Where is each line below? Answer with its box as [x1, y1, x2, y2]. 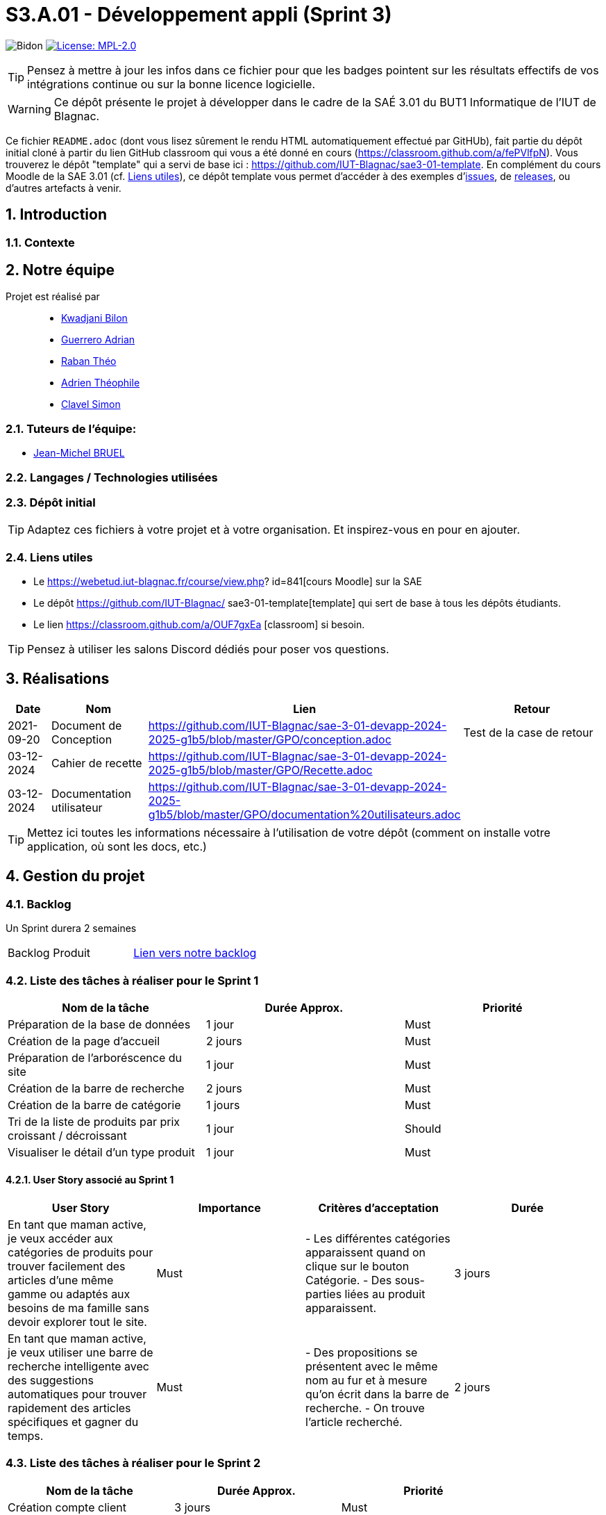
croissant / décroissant [8, 1128, 127, 1143]
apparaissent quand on [305, 1245, 426, 1260]
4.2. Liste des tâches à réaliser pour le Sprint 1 [6, 973, 259, 988]
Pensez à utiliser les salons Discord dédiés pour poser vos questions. [27, 642, 389, 657]
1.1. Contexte [6, 235, 75, 249]
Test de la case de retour [463, 725, 594, 739]
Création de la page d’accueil [8, 1033, 160, 1048]
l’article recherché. [305, 1415, 403, 1430]
